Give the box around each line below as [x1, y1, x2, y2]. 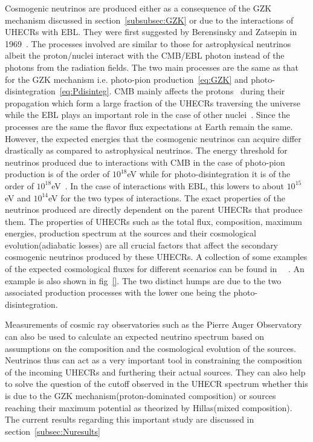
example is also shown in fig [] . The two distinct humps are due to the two [5, 274, 282, 287]
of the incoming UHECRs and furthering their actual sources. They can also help [5, 365, 306, 378]
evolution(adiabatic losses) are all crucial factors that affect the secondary [5, 238, 279, 251]
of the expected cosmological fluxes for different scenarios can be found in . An [5, 262, 305, 275]
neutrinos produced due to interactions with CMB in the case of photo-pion [5, 155, 285, 168]
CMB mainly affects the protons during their [114, 85, 285, 97]
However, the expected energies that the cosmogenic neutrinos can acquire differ [5, 132, 302, 145]
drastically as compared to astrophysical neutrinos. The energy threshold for [5, 144, 288, 157]
